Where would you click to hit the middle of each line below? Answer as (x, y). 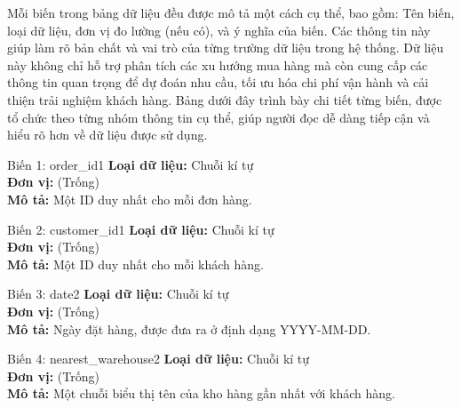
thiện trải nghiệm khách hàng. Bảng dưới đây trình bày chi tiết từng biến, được (225, 99)
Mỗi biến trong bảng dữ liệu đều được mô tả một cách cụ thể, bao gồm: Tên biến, (231, 12)
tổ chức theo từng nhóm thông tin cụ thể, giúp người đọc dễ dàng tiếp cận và (219, 117)
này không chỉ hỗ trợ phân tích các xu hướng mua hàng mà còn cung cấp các (218, 64)
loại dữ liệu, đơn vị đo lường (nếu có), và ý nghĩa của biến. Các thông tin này (219, 30)
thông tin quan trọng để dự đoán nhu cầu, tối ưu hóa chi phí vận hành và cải (218, 82)
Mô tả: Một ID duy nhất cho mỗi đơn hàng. (130, 199)
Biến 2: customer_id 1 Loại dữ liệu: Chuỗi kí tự (141, 229)
